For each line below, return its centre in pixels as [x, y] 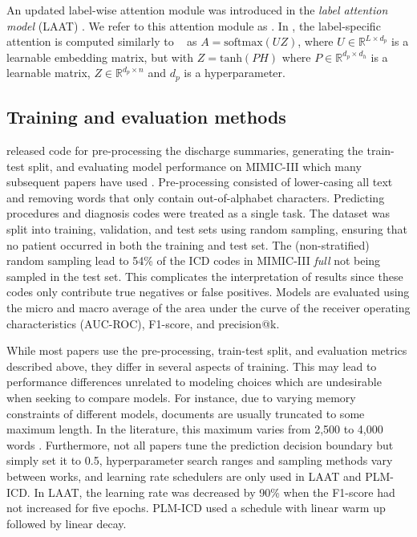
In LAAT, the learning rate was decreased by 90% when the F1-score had [215, 492]
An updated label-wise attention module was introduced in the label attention [197, 10]
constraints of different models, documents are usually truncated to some [186, 413]
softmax [243, 43]
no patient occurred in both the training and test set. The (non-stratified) [188, 244]
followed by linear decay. [67, 523]
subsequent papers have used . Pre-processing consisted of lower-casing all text [200, 182]
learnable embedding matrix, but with [100, 57]
